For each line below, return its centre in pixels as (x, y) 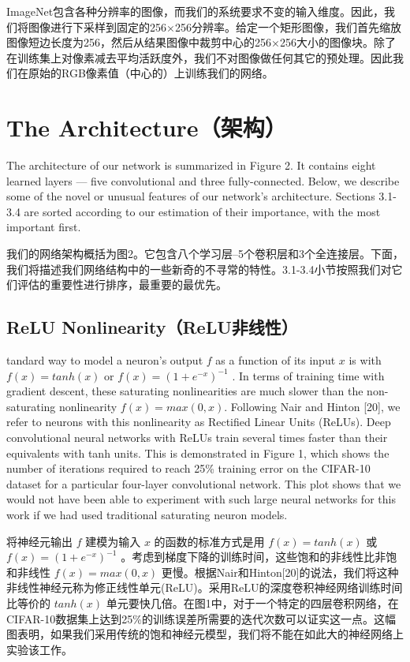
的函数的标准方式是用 (209, 541)
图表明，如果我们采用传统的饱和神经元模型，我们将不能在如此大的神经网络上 (205, 634)
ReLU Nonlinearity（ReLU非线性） (152, 327)
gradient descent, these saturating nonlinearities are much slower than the (185, 391)
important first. (44, 227)
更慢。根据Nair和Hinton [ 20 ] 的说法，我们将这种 (280, 572)
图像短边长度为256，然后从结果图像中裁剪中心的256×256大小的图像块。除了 (201, 42)
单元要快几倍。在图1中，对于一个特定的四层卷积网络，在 (252, 602)
